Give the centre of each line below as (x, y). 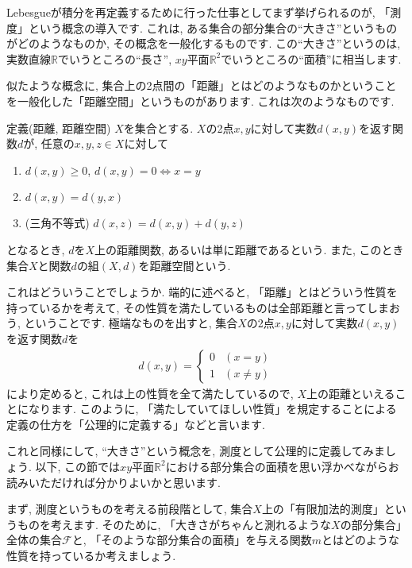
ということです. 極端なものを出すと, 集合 (131, 323)
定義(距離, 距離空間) (59, 128)
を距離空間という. (185, 265)
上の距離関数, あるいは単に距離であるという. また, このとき (249, 249)
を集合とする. (158, 128)
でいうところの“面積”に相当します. (311, 58)
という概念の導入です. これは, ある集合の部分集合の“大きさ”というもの (213, 27)
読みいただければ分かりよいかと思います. (114, 482)
